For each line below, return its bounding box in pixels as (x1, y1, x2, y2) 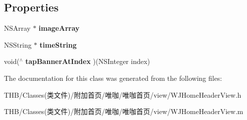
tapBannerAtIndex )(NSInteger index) (25, 56, 150, 66)
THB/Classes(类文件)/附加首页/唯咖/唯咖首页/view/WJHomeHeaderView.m (4, 106, 244, 117)
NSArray (4, 23, 31, 33)
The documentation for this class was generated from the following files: (4, 72, 222, 83)
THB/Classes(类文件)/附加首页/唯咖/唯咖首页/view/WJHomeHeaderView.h (4, 89, 242, 100)
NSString (4, 39, 32, 50)
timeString (40, 39, 77, 50)
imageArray (39, 23, 80, 33)
